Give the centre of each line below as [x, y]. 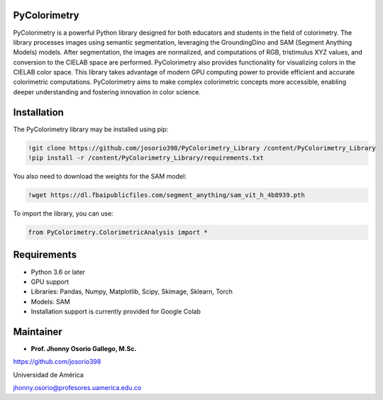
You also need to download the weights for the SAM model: [100, 177]
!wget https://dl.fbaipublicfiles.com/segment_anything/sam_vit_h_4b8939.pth [166, 195]
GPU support [50, 282]
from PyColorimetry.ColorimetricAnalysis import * [118, 233]
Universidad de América [49, 374]
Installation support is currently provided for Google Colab [116, 311]
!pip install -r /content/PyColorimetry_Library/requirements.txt [146, 158]
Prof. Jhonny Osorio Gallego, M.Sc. [84, 349]
